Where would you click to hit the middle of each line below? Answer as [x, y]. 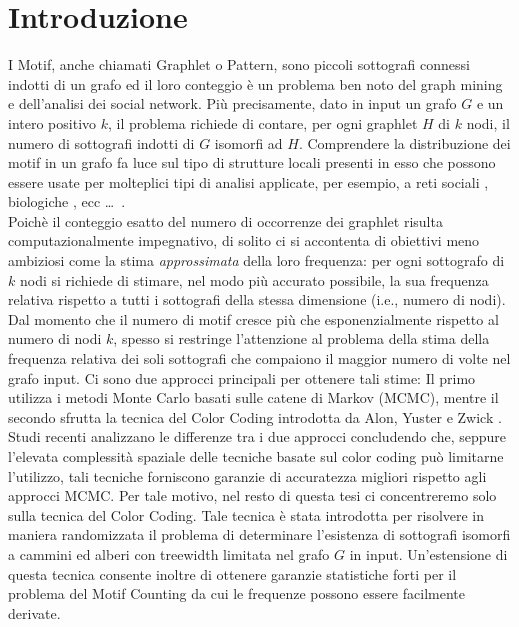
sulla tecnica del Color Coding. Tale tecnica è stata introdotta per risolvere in [246, 514]
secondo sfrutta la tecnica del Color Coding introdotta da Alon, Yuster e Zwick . [255, 416]
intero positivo [52, 122]
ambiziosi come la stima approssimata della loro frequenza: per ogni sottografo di [256, 260]
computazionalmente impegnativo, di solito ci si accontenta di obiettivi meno [244, 240]
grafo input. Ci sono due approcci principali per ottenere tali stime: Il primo [242, 377]
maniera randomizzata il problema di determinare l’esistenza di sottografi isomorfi [259, 534]
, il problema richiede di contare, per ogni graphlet [262, 122]
